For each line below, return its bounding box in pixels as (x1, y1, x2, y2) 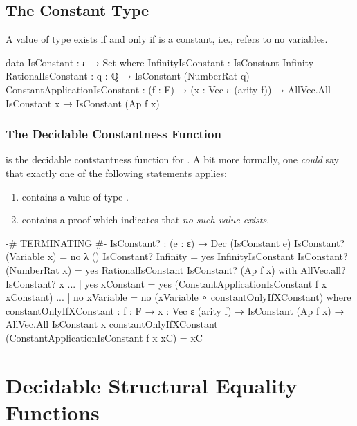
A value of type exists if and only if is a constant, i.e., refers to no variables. (6, 32, 328, 46)
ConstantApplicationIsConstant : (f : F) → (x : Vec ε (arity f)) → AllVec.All (6, 82, 331, 96)
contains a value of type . (21, 189, 129, 203)
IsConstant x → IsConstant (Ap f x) (6, 95, 160, 110)
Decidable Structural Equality (6, 371, 297, 399)
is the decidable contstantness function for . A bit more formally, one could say (6, 152, 339, 167)
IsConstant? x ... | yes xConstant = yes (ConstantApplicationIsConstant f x (6, 276, 327, 290)
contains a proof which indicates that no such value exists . (21, 212, 270, 227)
